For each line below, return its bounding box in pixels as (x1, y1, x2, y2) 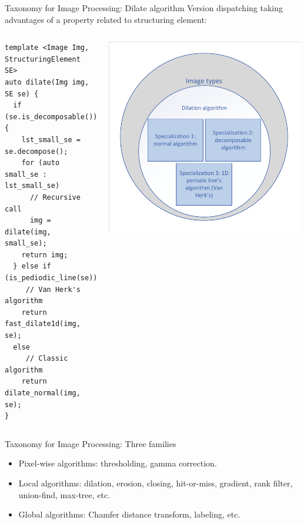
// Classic (25, 354, 68, 363)
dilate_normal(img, (5, 389, 81, 397)
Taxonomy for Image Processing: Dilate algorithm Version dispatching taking (5, 2, 283, 14)
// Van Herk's (25, 285, 81, 294)
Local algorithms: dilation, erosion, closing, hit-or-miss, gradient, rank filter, (18, 476, 293, 489)
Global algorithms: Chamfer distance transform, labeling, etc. (18, 508, 240, 520)
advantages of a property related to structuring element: (5, 13, 207, 25)
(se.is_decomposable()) (5, 112, 98, 121)
